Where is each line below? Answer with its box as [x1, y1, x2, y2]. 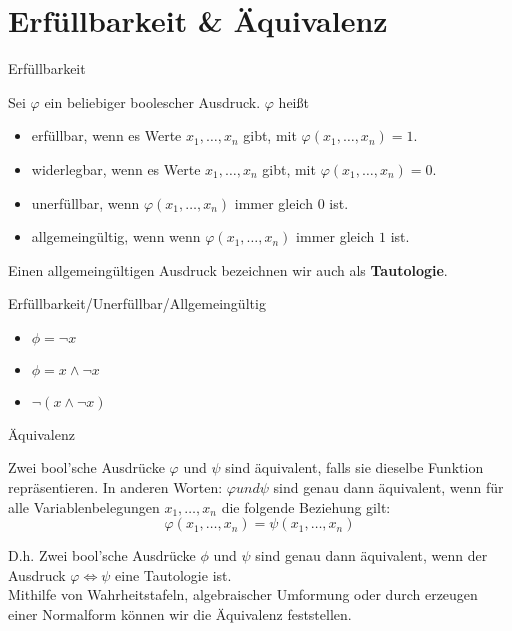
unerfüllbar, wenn [31, 192, 140, 213]
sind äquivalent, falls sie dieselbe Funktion [225, 457, 484, 478]
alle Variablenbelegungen [8, 496, 160, 517]
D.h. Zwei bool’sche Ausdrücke [8, 545, 196, 566]
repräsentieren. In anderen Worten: [8, 477, 223, 498]
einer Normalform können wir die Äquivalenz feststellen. [8, 604, 352, 625]
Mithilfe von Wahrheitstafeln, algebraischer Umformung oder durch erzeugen [8, 584, 478, 605]
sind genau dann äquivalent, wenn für [273, 477, 504, 498]
